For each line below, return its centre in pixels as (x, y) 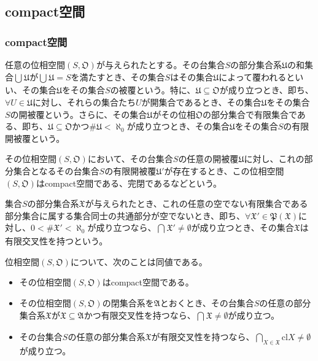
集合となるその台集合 (56, 170)
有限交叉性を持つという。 (56, 241)
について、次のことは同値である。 (139, 261)
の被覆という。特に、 (153, 90)
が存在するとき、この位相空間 (224, 170)
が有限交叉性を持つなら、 (203, 337)
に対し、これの (274, 159)
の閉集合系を (128, 302)
